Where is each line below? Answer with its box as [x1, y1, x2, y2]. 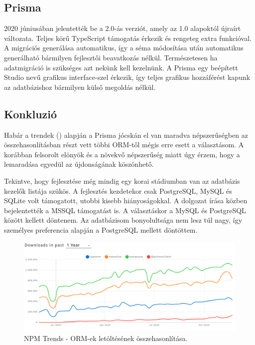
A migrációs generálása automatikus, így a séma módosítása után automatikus [4, 42, 244, 53]
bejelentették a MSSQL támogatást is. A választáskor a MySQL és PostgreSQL [4, 205, 246, 215]
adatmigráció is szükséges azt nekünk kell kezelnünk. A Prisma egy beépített [4, 62, 238, 72]
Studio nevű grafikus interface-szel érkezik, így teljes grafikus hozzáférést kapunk [4, 72, 251, 82]
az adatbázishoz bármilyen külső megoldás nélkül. [4, 81, 156, 92]
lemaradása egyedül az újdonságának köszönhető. [4, 159, 154, 169]
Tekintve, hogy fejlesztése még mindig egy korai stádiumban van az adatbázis [4, 175, 240, 186]
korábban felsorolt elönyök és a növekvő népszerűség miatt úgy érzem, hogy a [4, 149, 240, 159]
